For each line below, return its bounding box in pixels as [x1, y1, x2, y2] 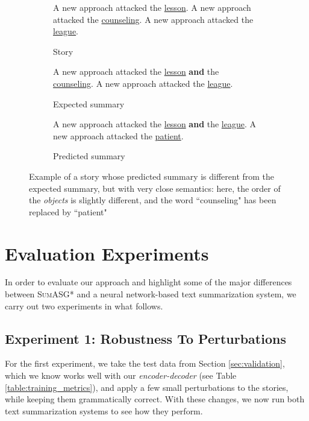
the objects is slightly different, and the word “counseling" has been [29, 194, 276, 206]
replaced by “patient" [29, 205, 107, 218]
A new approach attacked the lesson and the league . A [53, 118, 257, 130]
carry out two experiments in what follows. [5, 299, 163, 312]
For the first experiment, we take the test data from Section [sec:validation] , [5, 357, 285, 370]
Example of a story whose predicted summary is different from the [29, 169, 275, 182]
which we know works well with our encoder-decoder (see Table [5, 369, 237, 382]
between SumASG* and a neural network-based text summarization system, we [5, 288, 296, 300]
